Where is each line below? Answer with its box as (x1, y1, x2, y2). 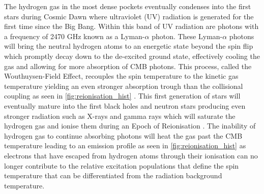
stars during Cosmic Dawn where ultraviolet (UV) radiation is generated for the (4, 11, 254, 21)
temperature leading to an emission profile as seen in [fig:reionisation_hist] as (4, 140, 246, 151)
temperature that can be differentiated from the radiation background (4, 170, 222, 181)
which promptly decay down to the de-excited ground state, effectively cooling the (4, 50, 260, 61)
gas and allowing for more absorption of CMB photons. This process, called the (4, 60, 252, 71)
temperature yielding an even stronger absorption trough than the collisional (4, 80, 243, 91)
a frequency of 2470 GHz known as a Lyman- (4, 30, 145, 41)
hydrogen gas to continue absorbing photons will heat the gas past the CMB (4, 130, 243, 141)
